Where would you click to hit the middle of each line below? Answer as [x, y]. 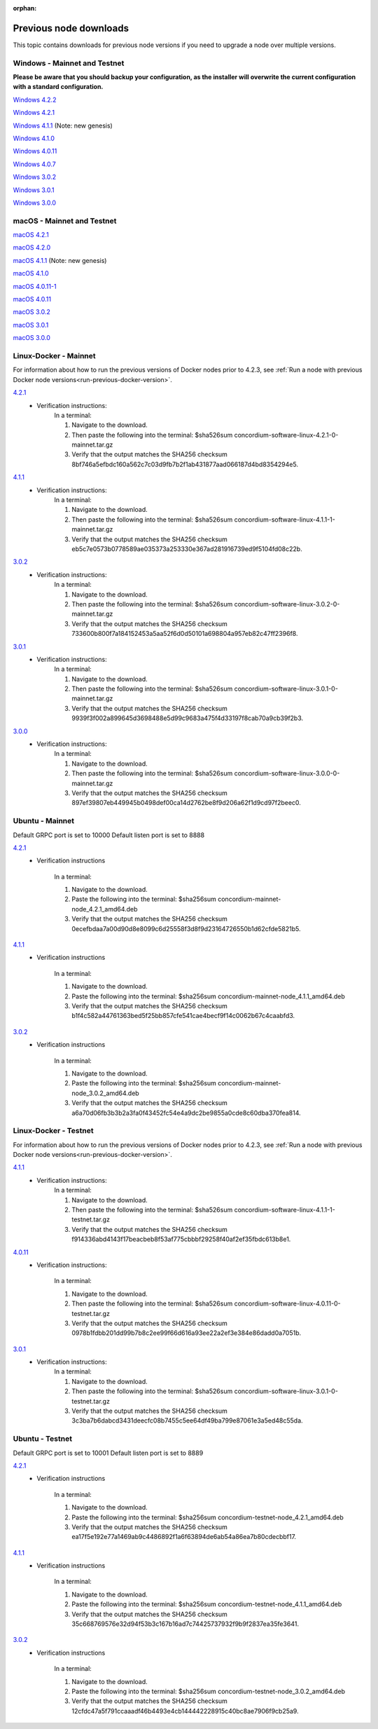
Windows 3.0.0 [34, 203]
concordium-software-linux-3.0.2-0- [287, 604]
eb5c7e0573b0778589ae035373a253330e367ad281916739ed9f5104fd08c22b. [187, 549]
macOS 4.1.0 [31, 273]
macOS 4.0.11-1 [35, 286]
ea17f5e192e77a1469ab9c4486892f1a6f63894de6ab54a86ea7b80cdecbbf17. [184, 1537]
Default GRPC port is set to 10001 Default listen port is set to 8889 [108, 1453]
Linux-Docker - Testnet [53, 1131]
